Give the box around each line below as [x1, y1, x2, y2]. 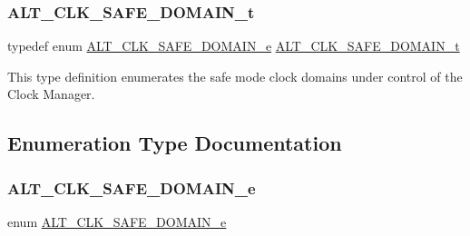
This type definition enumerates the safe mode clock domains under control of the [7, 66, 463, 85]
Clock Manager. [7, 84, 95, 103]
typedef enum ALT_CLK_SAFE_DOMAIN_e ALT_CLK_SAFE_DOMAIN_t [7, 36, 460, 55]
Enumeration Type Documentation [7, 129, 342, 157]
